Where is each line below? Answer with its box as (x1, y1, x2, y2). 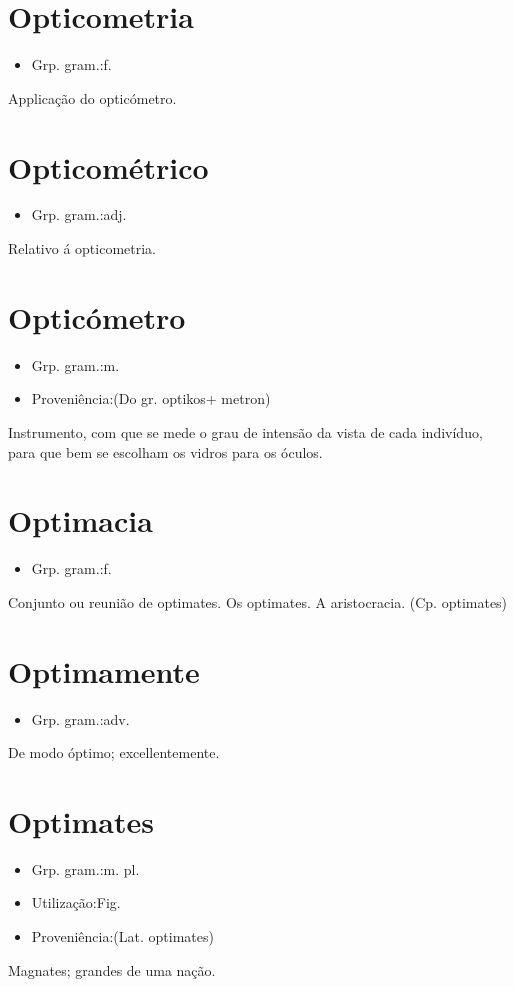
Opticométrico (8, 146, 209, 187)
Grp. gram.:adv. (31, 708, 130, 729)
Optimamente (8, 650, 200, 691)
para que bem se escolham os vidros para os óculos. (8, 441, 323, 462)
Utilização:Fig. (31, 892, 121, 913)
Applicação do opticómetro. (8, 87, 177, 108)
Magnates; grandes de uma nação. (8, 959, 216, 980)
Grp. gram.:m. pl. (31, 858, 140, 879)
